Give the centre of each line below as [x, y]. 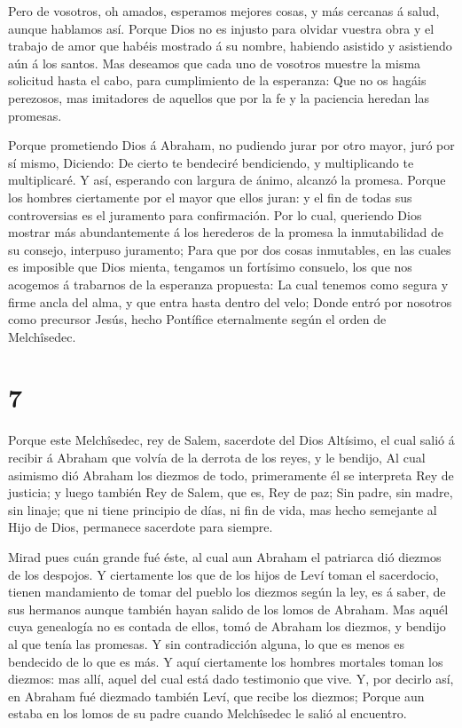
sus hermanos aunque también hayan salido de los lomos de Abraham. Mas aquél [228, 609]
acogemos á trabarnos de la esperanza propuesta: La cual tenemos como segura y [228, 284]
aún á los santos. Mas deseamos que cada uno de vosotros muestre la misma [215, 63]
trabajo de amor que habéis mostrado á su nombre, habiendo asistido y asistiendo [230, 46]
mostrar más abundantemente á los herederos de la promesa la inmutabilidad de [226, 232]
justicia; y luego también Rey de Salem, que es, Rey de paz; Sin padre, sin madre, [231, 492]
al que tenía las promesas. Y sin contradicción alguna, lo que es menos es [207, 643]
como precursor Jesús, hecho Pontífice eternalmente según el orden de [197, 319]
